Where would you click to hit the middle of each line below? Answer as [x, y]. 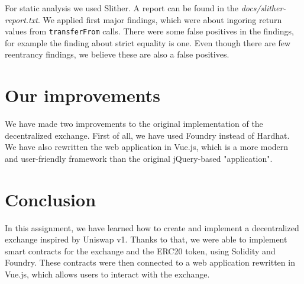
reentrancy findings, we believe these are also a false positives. [117, 54]
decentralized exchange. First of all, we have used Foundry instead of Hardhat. [147, 135]
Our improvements [83, 95]
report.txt [21, 19]
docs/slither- [263, 8]
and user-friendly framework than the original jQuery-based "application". [139, 158]
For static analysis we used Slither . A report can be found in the [122, 8]
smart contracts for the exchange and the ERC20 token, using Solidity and [140, 251]
